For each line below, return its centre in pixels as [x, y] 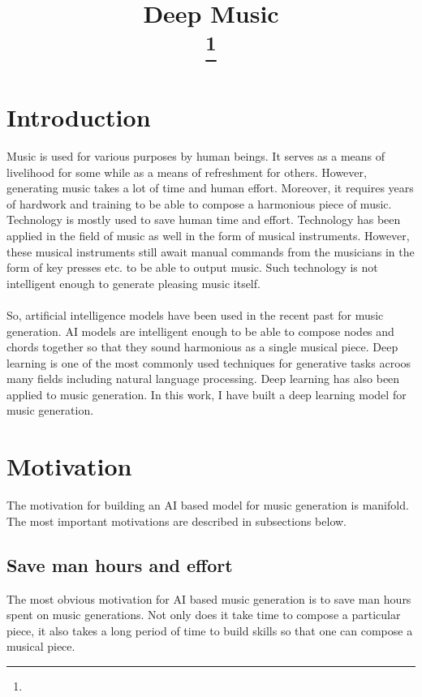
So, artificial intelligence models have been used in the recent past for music [195, 314]
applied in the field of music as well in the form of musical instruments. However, [208, 235]
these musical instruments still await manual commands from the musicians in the [211, 251]
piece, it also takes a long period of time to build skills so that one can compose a [210, 630]
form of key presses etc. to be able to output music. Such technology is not [192, 267]
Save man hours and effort [120, 564]
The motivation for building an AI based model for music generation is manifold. [208, 505]
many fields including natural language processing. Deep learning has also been [203, 379]
